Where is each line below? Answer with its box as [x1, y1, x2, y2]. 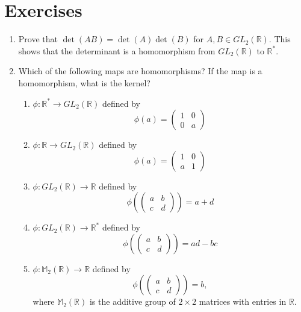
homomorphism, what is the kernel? [18, 76, 150, 89]
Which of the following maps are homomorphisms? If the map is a [18, 65, 262, 77]
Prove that [18, 33, 58, 45]
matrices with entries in [199, 295, 287, 308]
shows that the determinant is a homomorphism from [18, 44, 216, 57]
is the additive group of [89, 295, 176, 308]
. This [268, 33, 291, 45]
